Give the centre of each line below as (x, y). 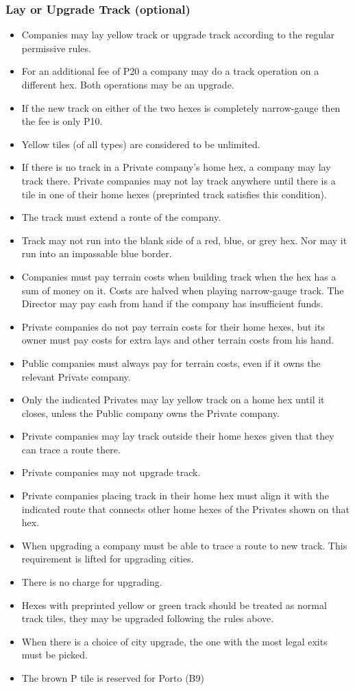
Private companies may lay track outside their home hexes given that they (178, 436)
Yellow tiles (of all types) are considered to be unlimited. (141, 144)
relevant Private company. (76, 376)
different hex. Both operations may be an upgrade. (128, 84)
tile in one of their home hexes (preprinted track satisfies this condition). (174, 194)
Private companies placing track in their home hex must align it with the (175, 496)
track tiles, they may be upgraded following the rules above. (148, 618)
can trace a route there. (71, 449)
